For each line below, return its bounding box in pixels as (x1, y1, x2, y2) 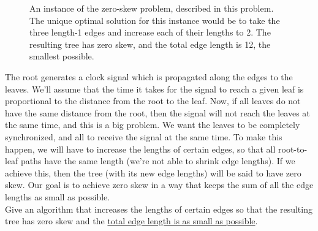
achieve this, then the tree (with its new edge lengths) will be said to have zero (5, 166, 301, 179)
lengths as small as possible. (5, 190, 110, 203)
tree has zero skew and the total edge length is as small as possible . (5, 214, 258, 227)
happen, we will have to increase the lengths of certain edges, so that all (5, 142, 276, 155)
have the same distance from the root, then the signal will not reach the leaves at (5, 106, 310, 119)
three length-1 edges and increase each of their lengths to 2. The (29, 26, 271, 39)
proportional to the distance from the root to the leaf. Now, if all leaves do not (5, 94, 301, 107)
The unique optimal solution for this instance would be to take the (29, 13, 280, 26)
